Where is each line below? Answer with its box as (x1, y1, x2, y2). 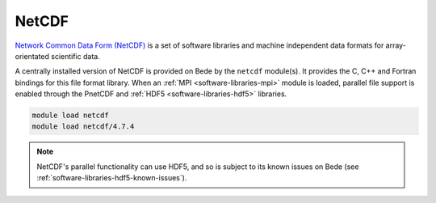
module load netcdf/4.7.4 (31, 122, 135, 131)
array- (385, 40, 407, 50)
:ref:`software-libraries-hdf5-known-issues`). (36, 173, 187, 183)
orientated (15, 51, 50, 61)
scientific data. (51, 51, 100, 61)
